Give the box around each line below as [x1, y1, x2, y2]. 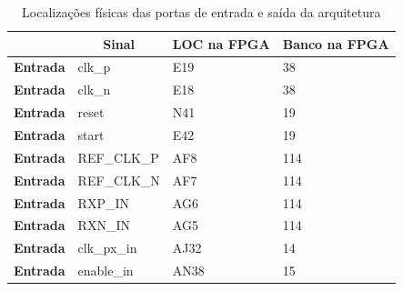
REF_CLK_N [77, 170, 160, 189]
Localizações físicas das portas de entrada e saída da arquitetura [22, 3, 381, 21]
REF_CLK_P [77, 147, 159, 166]
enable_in [77, 261, 134, 280]
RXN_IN [77, 216, 130, 235]
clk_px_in [77, 238, 137, 257]
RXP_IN [77, 193, 129, 212]
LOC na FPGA [172, 34, 270, 53]
